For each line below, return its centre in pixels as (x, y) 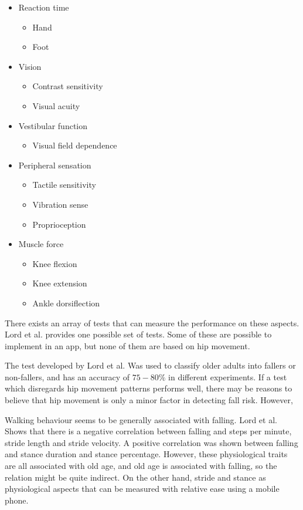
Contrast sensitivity (68, 86)
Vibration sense (60, 204)
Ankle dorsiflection (66, 303)
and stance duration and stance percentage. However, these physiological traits (146, 454)
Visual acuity (56, 105)
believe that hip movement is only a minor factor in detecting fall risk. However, (149, 400)
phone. (17, 500)
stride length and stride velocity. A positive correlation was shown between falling (151, 442)
